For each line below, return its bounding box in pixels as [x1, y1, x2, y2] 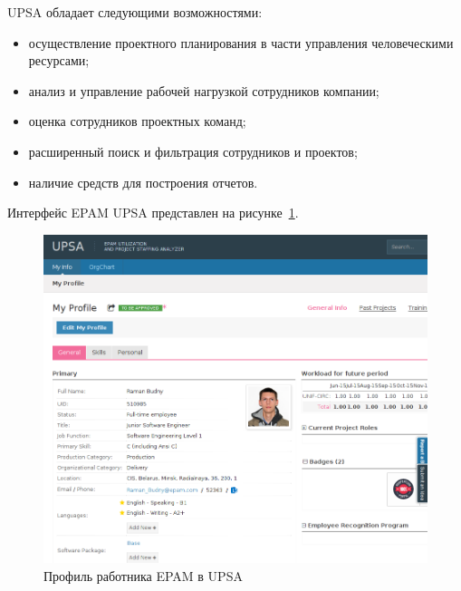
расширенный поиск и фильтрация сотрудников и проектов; [28, 141, 358, 160]
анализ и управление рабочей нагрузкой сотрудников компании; [28, 81, 379, 100]
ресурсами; [28, 51, 90, 70]
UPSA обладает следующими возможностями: [7, 3, 263, 21]
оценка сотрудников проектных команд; [28, 111, 246, 131]
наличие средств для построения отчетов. [28, 172, 258, 191]
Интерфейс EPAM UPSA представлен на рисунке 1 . [7, 203, 299, 222]
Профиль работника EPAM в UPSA [43, 566, 243, 585]
